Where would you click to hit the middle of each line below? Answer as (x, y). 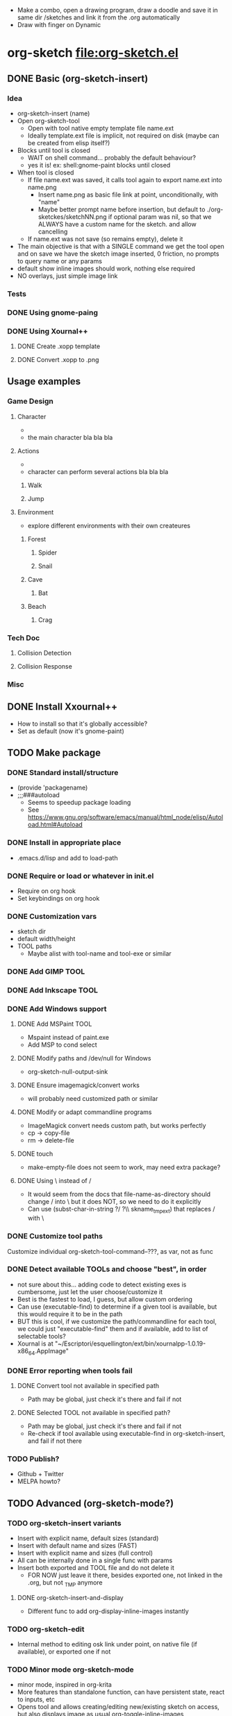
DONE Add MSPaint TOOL (55, 1024)
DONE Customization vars (52, 916)
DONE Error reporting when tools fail (70, 1371)
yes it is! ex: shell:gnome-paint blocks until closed (99, 165)
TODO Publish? (33, 1459)
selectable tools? (41, 1336)
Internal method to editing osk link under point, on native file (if (107, 1644)
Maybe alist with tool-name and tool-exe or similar (99, 954)
